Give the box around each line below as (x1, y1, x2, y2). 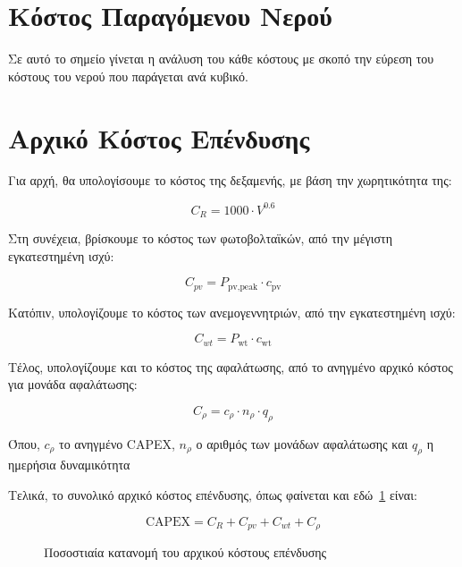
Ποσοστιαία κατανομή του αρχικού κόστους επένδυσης (44, 543, 327, 562)
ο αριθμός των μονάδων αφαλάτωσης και (196, 434, 408, 453)
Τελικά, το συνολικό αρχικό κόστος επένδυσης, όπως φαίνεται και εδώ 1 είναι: (8, 486, 417, 504)
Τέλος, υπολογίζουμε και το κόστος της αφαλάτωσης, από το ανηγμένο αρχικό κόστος (8, 357, 453, 376)
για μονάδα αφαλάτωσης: (8, 375, 138, 394)
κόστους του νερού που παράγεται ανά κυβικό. (8, 66, 248, 85)
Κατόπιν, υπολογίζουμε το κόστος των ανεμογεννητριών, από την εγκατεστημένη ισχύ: (8, 302, 456, 321)
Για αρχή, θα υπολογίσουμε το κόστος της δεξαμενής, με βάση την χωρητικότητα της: (8, 171, 452, 190)
